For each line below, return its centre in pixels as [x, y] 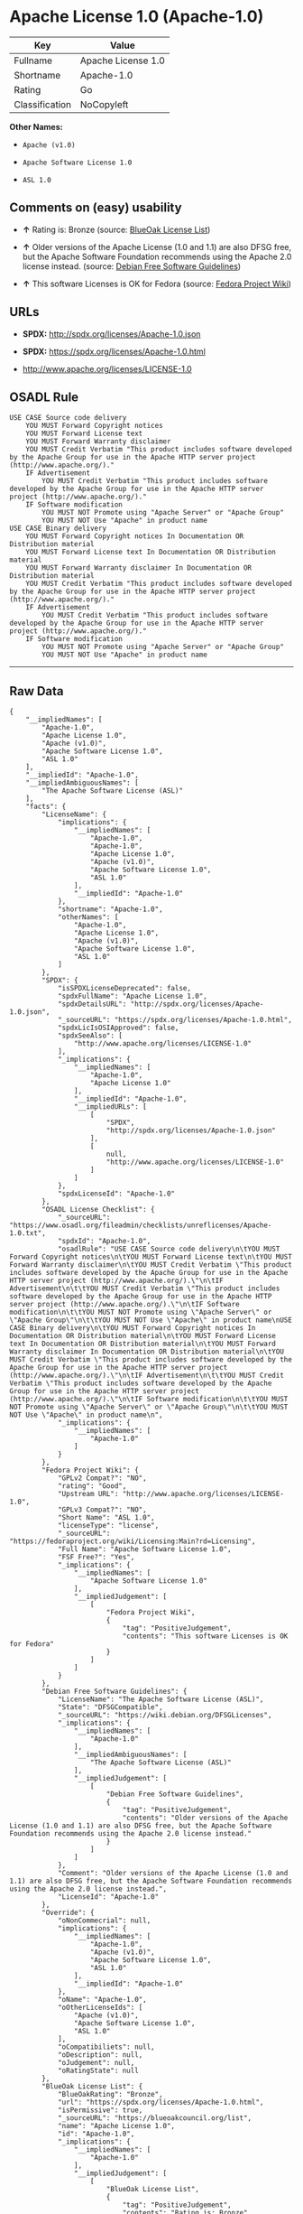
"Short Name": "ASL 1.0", [106, 1518]
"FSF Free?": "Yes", [96, 1558]
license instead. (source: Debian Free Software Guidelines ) [132, 266]
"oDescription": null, [100, 2055]
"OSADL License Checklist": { [98, 1210]
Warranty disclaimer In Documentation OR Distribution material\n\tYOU [147, 1352]
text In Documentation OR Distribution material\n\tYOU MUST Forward [143, 1344]
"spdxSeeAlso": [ [90, 1036]
